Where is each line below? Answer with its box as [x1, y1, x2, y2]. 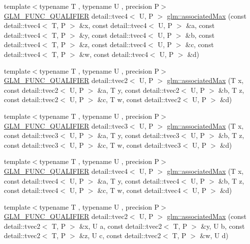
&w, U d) [200, 230, 228, 241]
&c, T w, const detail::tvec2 [97, 94, 181, 105]
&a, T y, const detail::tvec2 [97, 84, 179, 95]
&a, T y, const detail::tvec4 [97, 175, 179, 186]
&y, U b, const [200, 220, 245, 231]
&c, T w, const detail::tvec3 [97, 139, 181, 150]
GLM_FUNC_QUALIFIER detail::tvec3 [4, 120, 128, 131]
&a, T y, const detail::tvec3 [97, 130, 179, 140]
